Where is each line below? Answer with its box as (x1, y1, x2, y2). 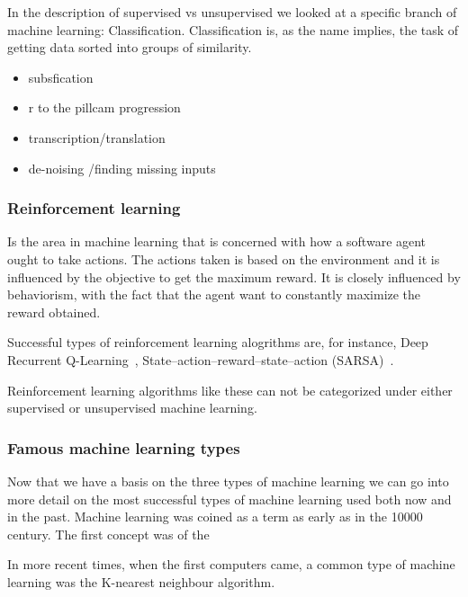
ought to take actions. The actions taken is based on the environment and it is (7, 249, 440, 268)
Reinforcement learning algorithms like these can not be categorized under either (7, 380, 453, 399)
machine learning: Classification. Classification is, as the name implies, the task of (7, 20, 459, 39)
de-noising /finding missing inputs (28, 158, 216, 177)
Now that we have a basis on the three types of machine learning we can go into (7, 471, 449, 490)
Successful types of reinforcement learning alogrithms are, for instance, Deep (7, 333, 428, 352)
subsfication (28, 67, 94, 86)
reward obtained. (7, 302, 101, 321)
